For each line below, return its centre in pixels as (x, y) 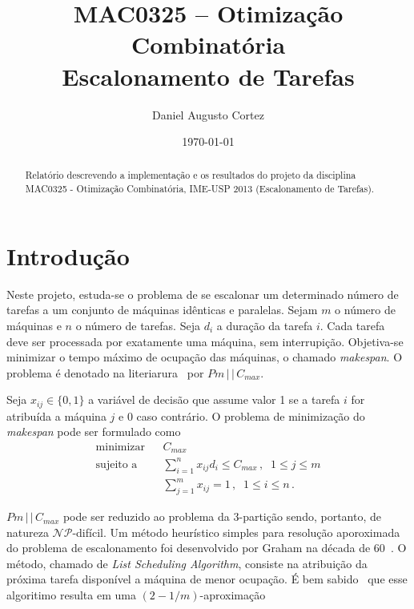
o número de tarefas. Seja (138, 325)
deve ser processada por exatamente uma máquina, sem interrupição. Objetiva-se (205, 341)
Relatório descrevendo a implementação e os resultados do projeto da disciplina (191, 175)
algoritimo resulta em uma (71, 595)
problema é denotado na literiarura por (105, 372)
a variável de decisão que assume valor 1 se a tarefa (214, 399)
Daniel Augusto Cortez (208, 114)
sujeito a (117, 464)
